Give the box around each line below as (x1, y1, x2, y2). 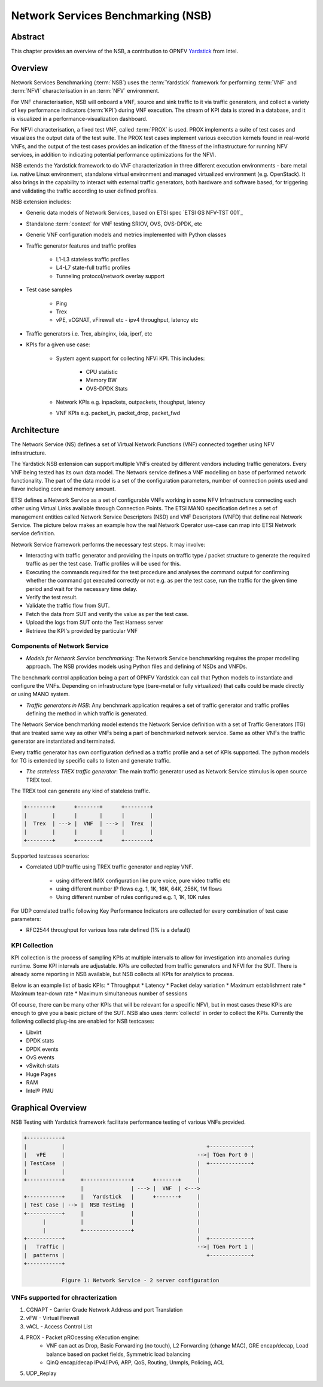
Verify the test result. (26, 594, 78, 601)
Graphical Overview (11, 1103, 87, 1113)
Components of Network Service (11, 642, 109, 650)
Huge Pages (26, 1071, 57, 1078)
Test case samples (26, 286, 72, 293)
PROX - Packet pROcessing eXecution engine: (26, 1334, 140, 1341)
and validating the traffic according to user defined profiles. (11, 187, 158, 194)
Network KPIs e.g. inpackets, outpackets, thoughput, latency (56, 398, 206, 406)
